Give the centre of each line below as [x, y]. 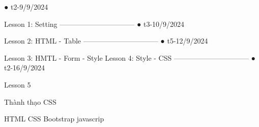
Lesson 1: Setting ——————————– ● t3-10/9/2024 [94, 24]
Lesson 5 [18, 84]
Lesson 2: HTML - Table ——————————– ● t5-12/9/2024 [106, 41]
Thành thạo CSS [30, 101]
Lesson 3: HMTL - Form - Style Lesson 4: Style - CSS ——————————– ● [130, 57]
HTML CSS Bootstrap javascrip [54, 119]
